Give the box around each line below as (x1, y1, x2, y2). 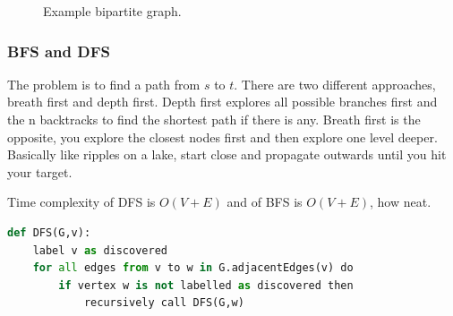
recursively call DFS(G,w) (83, 296, 244, 310)
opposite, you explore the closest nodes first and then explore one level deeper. (7, 127, 438, 146)
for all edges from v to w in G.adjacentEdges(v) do (32, 261, 354, 275)
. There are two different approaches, (234, 74, 436, 93)
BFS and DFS (7, 39, 110, 62)
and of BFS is (226, 192, 303, 211)
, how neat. (370, 192, 432, 211)
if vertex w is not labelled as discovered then (58, 278, 354, 292)
